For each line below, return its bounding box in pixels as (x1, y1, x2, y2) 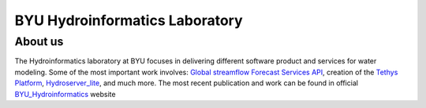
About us (14, 34, 64, 49)
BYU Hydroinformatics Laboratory (14, 12, 244, 29)
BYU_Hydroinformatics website (14, 89, 116, 99)
